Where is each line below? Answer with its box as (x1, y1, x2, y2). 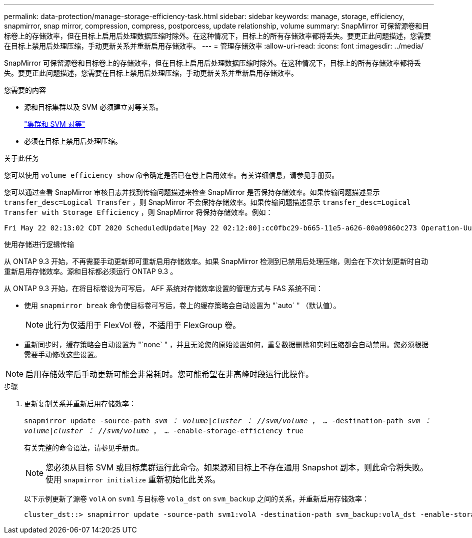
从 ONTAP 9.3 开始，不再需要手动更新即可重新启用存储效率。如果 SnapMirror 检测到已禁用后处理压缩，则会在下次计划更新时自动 (4, 257, 428, 265)
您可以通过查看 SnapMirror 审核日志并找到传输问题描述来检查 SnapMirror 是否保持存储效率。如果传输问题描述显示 (4, 188, 380, 196)
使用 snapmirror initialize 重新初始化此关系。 (45, 474, 220, 484)
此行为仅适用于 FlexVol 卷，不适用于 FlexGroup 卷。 (45, 320, 241, 330)
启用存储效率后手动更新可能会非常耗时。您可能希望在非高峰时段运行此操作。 (25, 369, 314, 379)
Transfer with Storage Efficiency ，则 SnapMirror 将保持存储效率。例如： (4, 208, 273, 216)
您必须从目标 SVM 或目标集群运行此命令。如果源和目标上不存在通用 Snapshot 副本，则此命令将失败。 (45, 462, 428, 472)
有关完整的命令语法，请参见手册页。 (24, 443, 143, 452)
